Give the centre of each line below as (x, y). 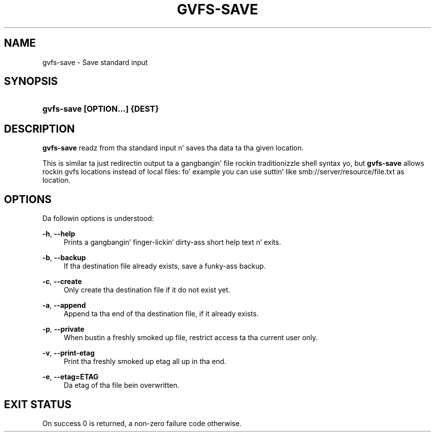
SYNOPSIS (31, 81)
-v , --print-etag (69, 353)
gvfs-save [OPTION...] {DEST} (101, 109)
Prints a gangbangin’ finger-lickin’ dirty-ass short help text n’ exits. (172, 242)
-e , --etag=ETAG (71, 377)
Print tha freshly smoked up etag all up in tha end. (145, 362)
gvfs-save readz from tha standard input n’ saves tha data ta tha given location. (173, 148)
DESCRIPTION (39, 129)
